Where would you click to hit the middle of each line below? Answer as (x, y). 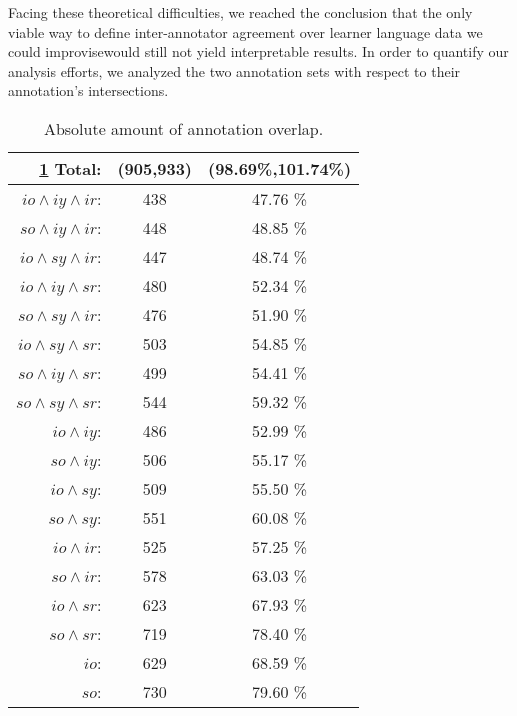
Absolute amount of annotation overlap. (183, 128)
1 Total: (70, 168)
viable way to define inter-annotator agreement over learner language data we (245, 31)
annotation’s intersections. (88, 90)
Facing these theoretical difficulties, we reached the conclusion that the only (240, 12)
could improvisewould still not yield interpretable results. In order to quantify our (258, 51)
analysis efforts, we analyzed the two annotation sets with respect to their (234, 70)
